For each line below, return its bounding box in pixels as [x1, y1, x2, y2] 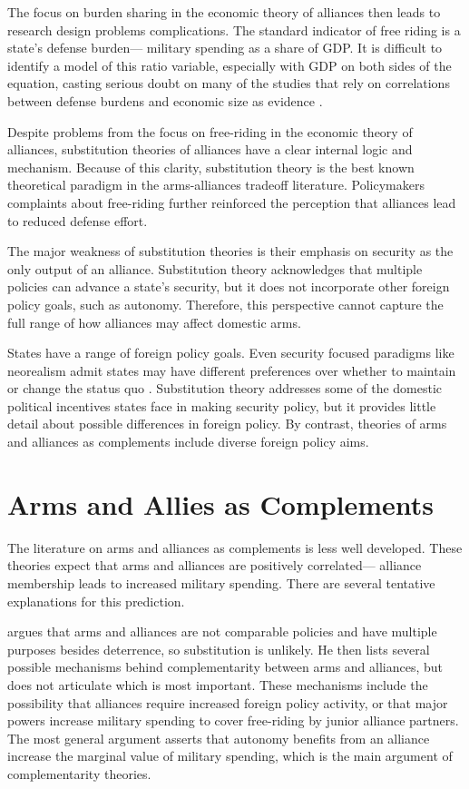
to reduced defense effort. [7, 211, 148, 230]
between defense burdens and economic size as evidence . [7, 91, 323, 110]
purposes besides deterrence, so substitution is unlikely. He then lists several [7, 639, 430, 658]
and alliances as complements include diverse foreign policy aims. [7, 432, 369, 451]
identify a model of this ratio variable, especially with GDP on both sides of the [7, 55, 452, 74]
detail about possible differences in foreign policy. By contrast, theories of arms [7, 414, 447, 433]
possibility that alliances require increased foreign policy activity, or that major [7, 693, 448, 712]
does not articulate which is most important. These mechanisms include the [7, 675, 428, 694]
